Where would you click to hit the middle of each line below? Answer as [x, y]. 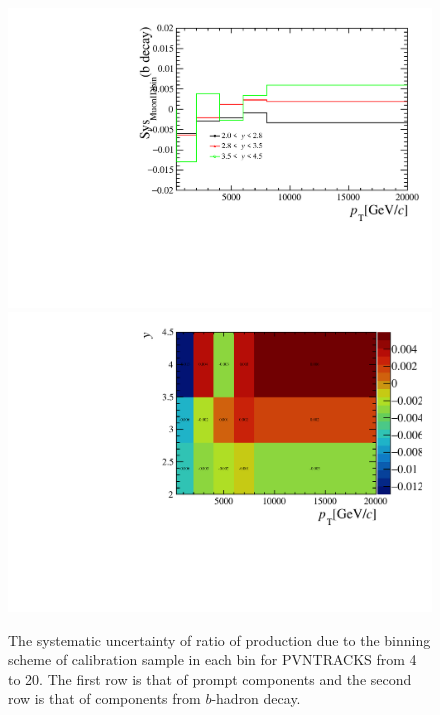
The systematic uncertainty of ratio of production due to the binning [219, 639]
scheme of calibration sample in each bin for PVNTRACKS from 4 [212, 659]
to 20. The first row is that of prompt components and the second [210, 678]
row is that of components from [104, 698]
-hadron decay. [256, 698]
